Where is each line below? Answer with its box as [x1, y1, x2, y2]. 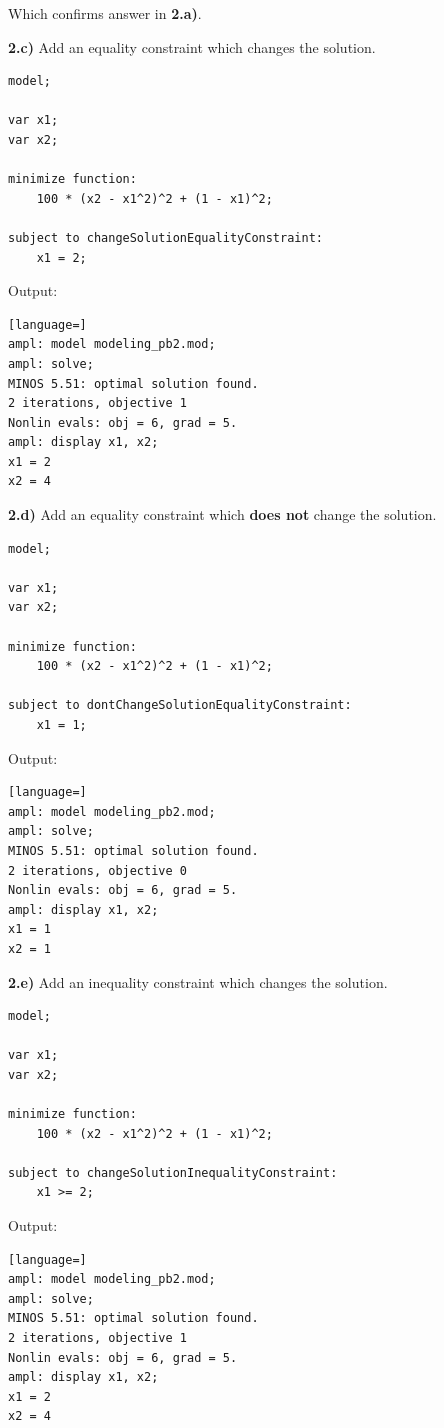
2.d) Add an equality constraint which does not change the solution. [8, 504, 437, 525]
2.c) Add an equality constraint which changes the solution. [8, 36, 376, 57]
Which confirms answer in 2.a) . [8, 3, 202, 23]
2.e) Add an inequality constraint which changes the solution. [8, 971, 388, 992]
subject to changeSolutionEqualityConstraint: [8, 230, 323, 245]
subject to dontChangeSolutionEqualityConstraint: [8, 698, 352, 713]
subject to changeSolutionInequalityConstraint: [8, 1165, 338, 1180]
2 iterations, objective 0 [8, 863, 187, 878]
